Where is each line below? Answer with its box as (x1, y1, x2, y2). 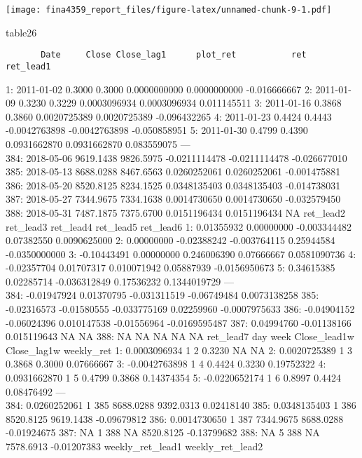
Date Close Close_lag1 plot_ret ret (41, 50, 307, 60)
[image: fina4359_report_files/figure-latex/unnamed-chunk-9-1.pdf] (6, 5, 332, 15)
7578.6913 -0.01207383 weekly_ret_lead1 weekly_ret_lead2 (6, 439, 263, 453)
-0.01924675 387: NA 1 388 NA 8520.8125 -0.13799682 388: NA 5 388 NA (6, 425, 320, 440)
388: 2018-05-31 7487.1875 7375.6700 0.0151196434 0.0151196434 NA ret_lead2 (6, 205, 345, 220)
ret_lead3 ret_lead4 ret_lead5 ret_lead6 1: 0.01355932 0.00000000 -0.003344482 (6, 219, 352, 234)
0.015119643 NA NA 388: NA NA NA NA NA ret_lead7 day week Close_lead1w (6, 329, 354, 344)
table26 (6, 25, 37, 39)
